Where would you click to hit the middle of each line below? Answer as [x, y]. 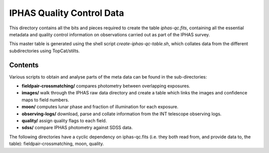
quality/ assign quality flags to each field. [64, 120]
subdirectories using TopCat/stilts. [44, 51]
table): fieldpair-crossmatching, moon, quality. [57, 144]
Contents [24, 65]
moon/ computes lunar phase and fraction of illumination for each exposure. [100, 107]
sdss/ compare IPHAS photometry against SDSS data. [77, 128]
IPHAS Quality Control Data [67, 13]
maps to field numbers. [45, 100]
